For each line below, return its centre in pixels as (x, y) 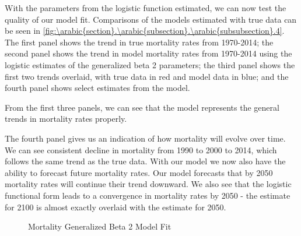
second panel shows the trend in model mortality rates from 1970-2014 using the (148, 53)
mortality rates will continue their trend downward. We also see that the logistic (148, 184)
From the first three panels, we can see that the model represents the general (142, 107)
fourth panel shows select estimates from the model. (97, 88)
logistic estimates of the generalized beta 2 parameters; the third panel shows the (150, 64)
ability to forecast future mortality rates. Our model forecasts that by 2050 (139, 172)
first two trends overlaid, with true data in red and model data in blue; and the (147, 76)
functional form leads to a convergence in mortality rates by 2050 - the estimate (148, 195)
